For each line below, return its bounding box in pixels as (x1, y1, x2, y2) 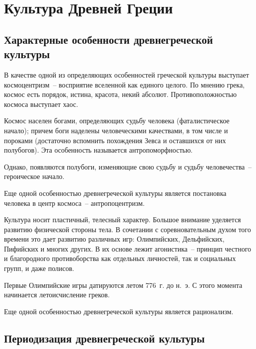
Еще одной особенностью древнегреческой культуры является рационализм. (4, 306, 234, 316)
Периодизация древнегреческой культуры (4, 330, 205, 346)
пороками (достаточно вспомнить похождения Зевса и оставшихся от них (4, 135, 226, 145)
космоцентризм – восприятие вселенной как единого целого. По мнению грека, (4, 79, 245, 89)
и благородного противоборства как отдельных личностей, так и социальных (4, 253, 236, 263)
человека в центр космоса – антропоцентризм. (4, 197, 145, 208)
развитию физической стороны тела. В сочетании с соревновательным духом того (4, 224, 251, 234)
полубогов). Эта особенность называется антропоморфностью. (4, 145, 193, 155)
